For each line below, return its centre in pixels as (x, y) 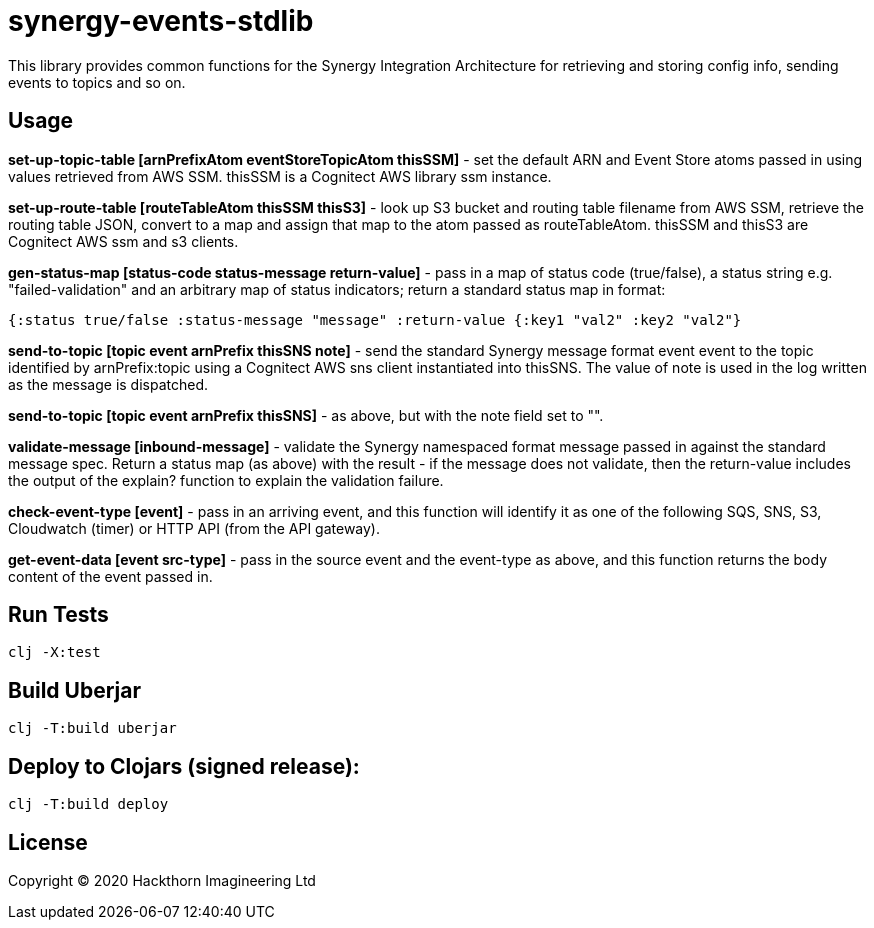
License (48, 842)
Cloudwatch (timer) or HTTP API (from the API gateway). (194, 528)
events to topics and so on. (97, 82)
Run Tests (58, 615)
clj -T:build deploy (88, 804)
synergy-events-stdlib (161, 21)
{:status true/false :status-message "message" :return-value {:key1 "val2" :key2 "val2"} (375, 319)
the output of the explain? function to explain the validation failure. (226, 480)
